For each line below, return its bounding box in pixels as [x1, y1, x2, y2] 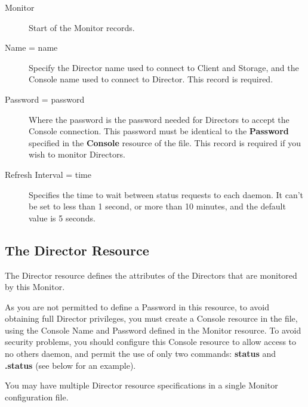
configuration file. [5, 390, 69, 403]
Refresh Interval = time [5, 168, 91, 180]
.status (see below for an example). [5, 359, 136, 371]
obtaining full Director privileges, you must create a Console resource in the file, [5, 312, 298, 325]
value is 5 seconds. [29, 211, 96, 224]
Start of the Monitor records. [29, 21, 135, 33]
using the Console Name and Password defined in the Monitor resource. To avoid [5, 323, 301, 336]
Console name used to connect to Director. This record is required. [29, 73, 273, 85]
